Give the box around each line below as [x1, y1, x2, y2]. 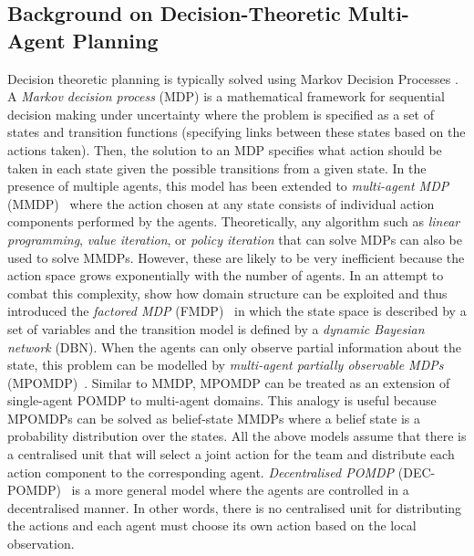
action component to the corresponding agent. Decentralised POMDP [7, 462, 395, 481]
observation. [7, 534, 75, 553]
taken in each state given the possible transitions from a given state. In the [7, 158, 427, 177]
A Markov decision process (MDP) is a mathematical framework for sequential [7, 87, 445, 106]
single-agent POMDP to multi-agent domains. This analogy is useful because [7, 391, 437, 410]
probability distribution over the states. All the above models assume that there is [7, 426, 467, 446]
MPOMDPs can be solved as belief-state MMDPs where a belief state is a [7, 408, 421, 427]
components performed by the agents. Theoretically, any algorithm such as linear [7, 212, 460, 231]
